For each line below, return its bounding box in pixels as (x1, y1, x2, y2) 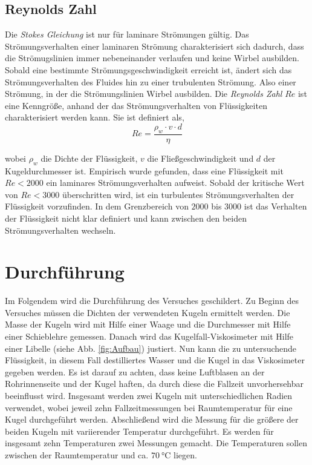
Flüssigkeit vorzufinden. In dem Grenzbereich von (5, 200, 189, 213)
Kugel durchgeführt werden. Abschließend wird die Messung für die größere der (5, 413, 299, 426)
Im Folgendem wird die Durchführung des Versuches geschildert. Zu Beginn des (5, 294, 299, 307)
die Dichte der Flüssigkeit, (41, 151, 138, 164)
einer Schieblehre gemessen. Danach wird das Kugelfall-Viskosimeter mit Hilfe (5, 330, 294, 343)
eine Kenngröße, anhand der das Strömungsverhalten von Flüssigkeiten (5, 99, 267, 111)
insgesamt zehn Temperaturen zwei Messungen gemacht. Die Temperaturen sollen (5, 437, 308, 449)
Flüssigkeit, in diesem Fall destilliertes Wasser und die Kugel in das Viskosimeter (5, 354, 305, 366)
